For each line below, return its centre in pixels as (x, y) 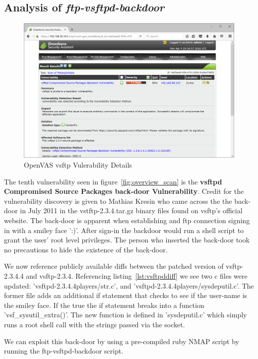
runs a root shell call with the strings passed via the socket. (95, 324)
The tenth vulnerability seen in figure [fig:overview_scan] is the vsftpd (113, 181)
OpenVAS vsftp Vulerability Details (78, 165)
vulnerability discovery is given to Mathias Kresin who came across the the (118, 201)
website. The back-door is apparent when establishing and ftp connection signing (127, 220)
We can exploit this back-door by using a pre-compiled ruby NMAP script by (122, 341)
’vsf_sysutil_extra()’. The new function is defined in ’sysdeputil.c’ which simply (126, 315)
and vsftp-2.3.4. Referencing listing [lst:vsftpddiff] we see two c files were (137, 275)
